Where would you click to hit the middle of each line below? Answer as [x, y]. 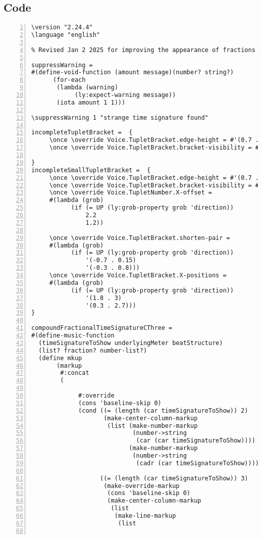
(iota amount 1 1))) [91, 102]
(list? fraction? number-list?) [93, 350]
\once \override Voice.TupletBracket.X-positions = [138, 276]
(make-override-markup [142, 486]
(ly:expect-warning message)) [125, 95]
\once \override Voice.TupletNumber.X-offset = [130, 193]
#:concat [75, 373]
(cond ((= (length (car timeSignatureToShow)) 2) [163, 410]
